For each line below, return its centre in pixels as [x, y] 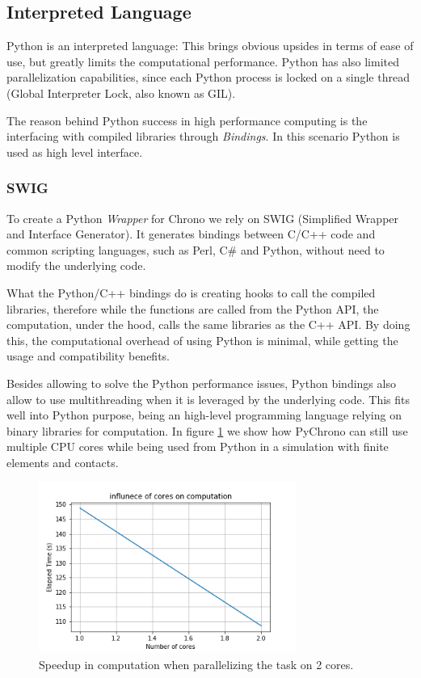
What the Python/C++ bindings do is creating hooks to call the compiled [191, 292]
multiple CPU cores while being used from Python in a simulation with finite [198, 446]
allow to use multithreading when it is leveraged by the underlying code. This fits [208, 399]
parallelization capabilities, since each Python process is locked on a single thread [208, 77]
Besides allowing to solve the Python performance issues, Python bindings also [201, 383]
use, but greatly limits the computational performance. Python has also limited [203, 61]
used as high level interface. [75, 152]
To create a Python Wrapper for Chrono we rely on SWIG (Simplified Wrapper [203, 218]
